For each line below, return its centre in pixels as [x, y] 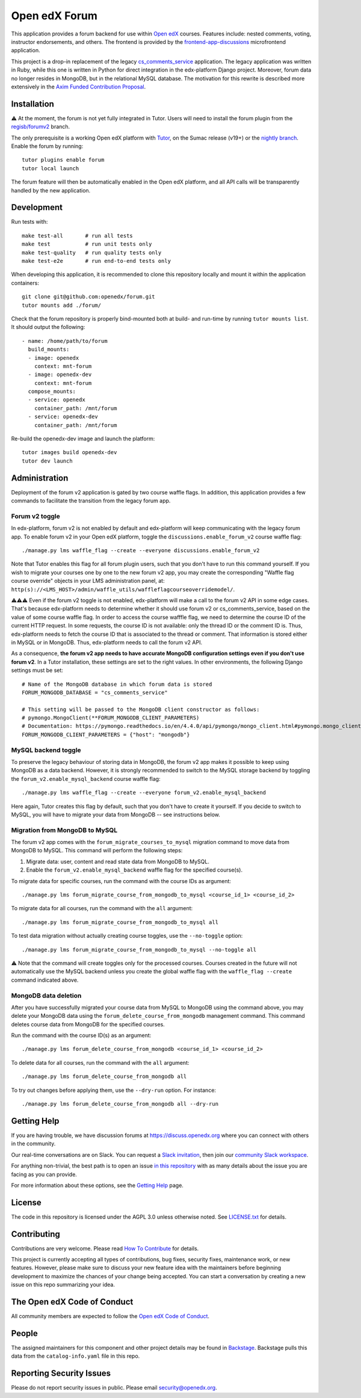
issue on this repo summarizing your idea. [63, 1285]
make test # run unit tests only [87, 244]
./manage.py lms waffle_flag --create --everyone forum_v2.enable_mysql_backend [144, 793]
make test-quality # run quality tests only [92, 252]
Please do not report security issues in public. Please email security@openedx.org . [114, 1388]
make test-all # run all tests [78, 236]
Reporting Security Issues [61, 1374]
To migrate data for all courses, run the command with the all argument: [102, 908]
